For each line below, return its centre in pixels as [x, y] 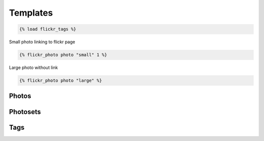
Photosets [25, 112]
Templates [31, 13]
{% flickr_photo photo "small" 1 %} [63, 55]
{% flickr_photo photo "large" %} [61, 81]
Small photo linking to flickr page [42, 42]
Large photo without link [33, 68]
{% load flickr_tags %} [48, 29]
